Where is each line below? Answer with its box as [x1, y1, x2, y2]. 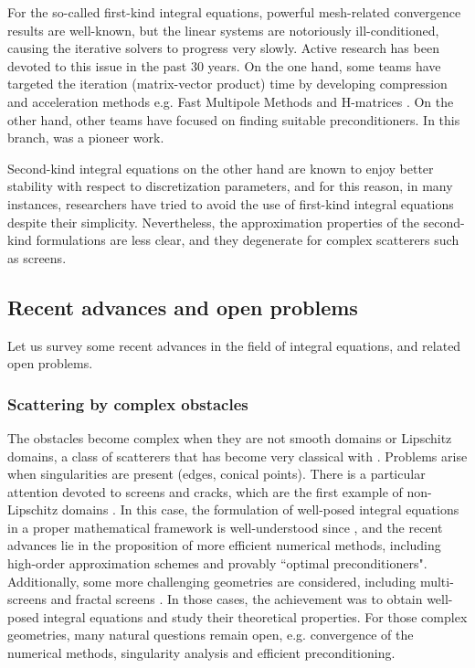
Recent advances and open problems [7, 292, 358, 321]
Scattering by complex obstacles [7, 392, 248, 415]
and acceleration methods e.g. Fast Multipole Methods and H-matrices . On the [7, 91, 454, 111]
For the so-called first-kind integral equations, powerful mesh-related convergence [7, 3, 461, 21]
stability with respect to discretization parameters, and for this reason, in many [7, 176, 453, 196]
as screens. [7, 248, 67, 267]
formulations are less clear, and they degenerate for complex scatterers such [36, 230, 459, 249]
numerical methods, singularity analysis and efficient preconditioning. [7, 643, 396, 663]
